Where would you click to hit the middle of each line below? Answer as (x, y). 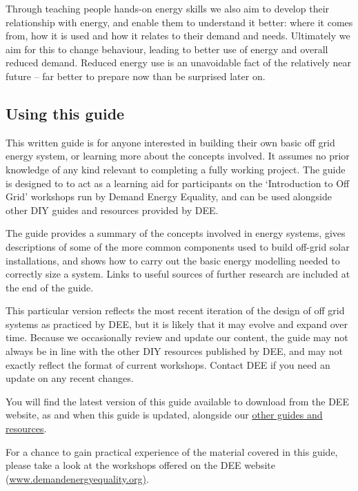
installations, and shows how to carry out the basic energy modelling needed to (173, 260)
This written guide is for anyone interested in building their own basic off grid (170, 142)
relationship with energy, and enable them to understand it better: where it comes (179, 22)
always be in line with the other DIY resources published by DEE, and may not (174, 351)
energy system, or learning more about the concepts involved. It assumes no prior (178, 156)
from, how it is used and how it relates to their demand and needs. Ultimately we (178, 36)
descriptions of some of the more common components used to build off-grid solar (178, 246)
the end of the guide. (50, 287)
